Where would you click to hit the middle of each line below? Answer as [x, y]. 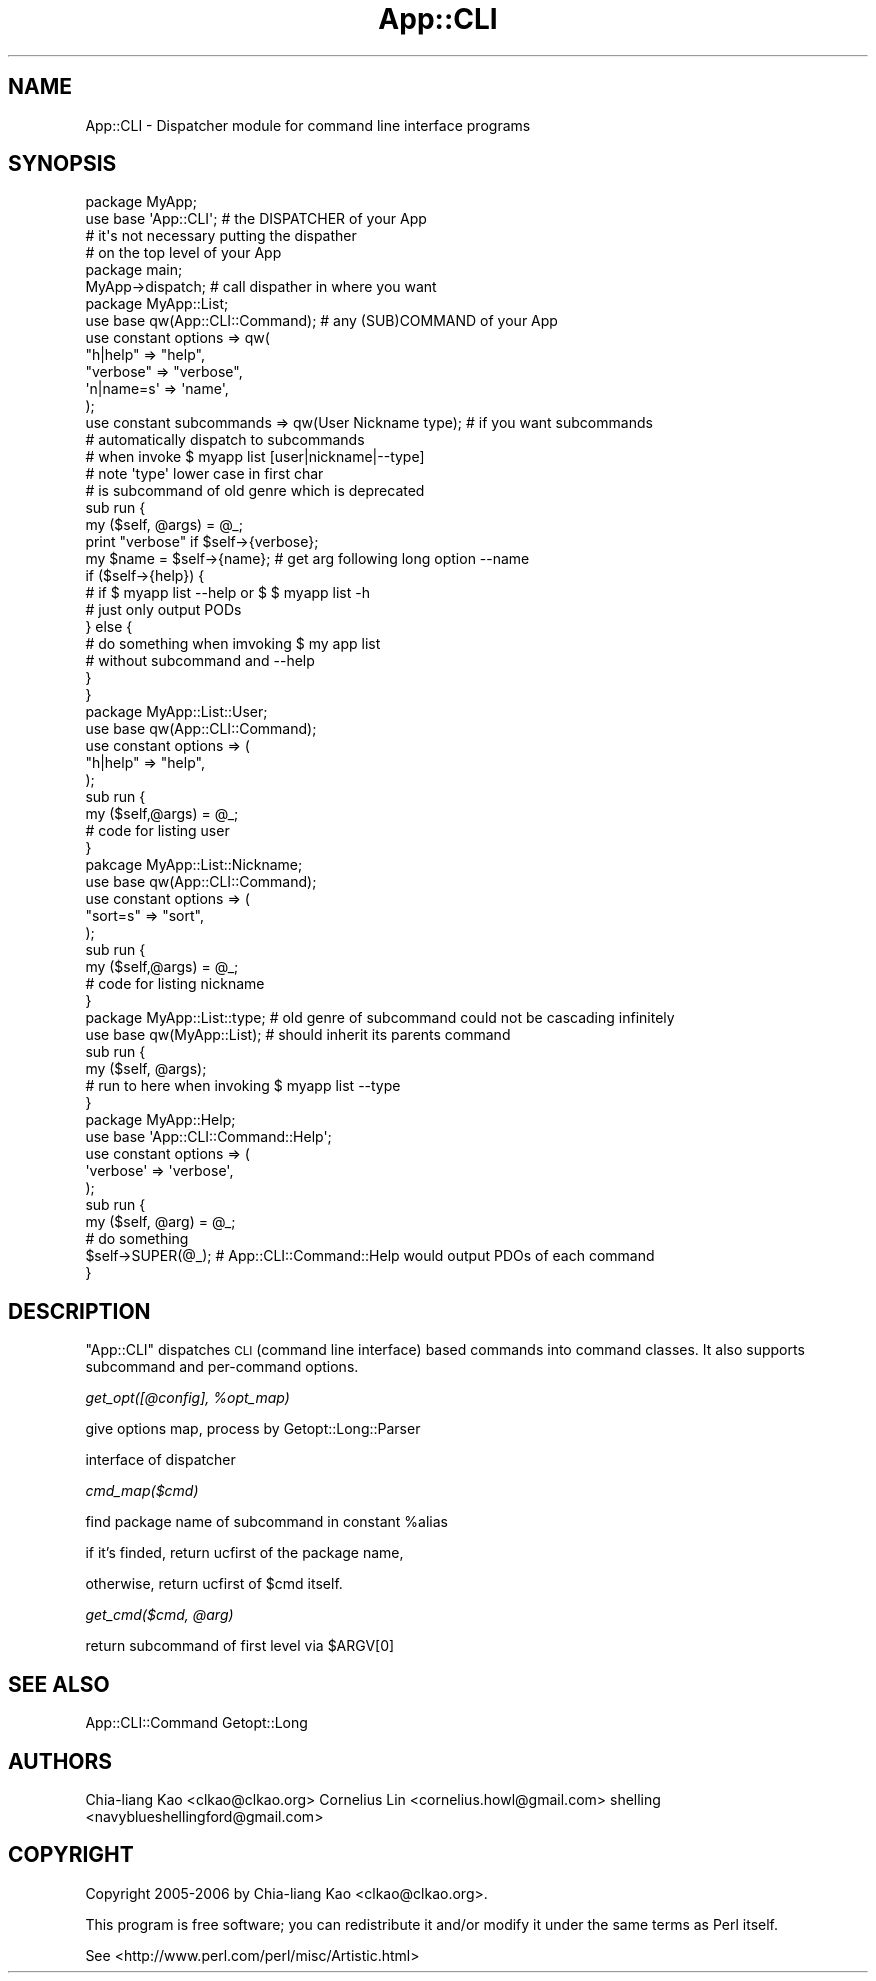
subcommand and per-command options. [222, 1367]
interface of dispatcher [160, 1460]
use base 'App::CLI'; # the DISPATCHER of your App [256, 219]
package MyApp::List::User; [176, 712]
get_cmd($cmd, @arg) [159, 1615]
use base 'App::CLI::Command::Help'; [208, 1137]
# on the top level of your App [183, 253]
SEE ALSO [59, 1684]
